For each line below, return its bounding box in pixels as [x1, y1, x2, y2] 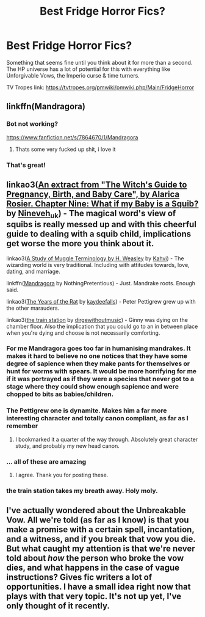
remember [6, 422, 38, 430]
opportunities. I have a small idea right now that [6, 582, 191, 592]
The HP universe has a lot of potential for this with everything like [6, 65, 171, 73]
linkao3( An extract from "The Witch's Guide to [6, 179, 187, 190]
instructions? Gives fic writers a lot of [6, 572, 153, 583]
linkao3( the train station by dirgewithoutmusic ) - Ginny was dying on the [6, 316, 188, 323]
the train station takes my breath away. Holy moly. [6, 486, 158, 495]
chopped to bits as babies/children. [6, 390, 114, 398]
